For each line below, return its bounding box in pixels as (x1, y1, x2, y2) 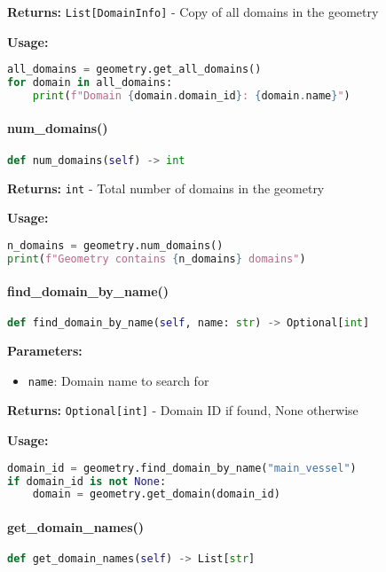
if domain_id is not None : (7, 474, 167, 488)
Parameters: (7, 341, 83, 360)
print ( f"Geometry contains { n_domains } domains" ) (7, 252, 306, 265)
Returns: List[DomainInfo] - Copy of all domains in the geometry (7, 3, 379, 20)
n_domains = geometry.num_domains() (7, 239, 224, 252)
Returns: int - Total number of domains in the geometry (7, 178, 325, 197)
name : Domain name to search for (28, 371, 209, 389)
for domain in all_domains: (7, 76, 173, 90)
